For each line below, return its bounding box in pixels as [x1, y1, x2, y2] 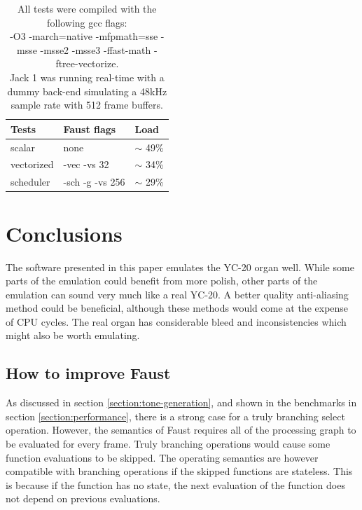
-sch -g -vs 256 [63, 174, 125, 189]
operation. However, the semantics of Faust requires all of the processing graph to [6, 422, 356, 437]
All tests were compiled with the [18, 1, 157, 15]
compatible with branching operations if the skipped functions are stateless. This [6, 464, 353, 478]
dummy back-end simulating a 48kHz [7, 83, 167, 98]
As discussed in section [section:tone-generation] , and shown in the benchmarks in [6, 395, 357, 410]
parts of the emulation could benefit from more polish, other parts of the [6, 273, 318, 288]
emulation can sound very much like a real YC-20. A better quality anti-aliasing [6, 287, 349, 301]
